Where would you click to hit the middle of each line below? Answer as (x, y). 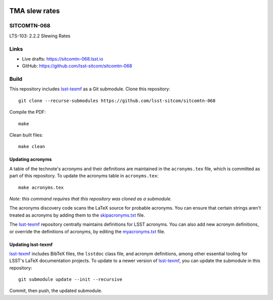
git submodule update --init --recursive (70, 280)
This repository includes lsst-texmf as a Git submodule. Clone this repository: (90, 89)
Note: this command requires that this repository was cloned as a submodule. (90, 198)
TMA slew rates (35, 11)
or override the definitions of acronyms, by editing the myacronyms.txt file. (87, 231)
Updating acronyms (31, 160)
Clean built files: (26, 135)
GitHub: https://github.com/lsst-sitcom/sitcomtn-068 (77, 66)
